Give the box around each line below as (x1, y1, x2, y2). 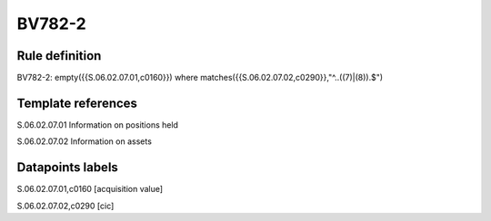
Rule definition (16, 48, 102, 63)
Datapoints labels (16, 159, 118, 176)
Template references (16, 95, 138, 110)
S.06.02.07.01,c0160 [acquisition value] (16, 184, 164, 195)
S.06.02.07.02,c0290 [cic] (16, 200, 115, 211)
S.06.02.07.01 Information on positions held (16, 119, 179, 130)
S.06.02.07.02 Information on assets (16, 136, 152, 147)
